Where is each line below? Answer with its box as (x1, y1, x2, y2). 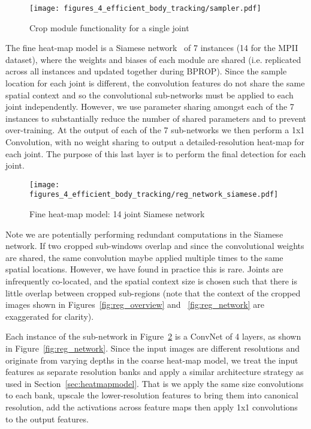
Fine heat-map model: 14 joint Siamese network (29, 208, 205, 220)
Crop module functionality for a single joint (29, 21, 189, 34)
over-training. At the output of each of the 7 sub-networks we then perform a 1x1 (5, 124, 305, 136)
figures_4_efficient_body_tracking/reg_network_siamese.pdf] (29, 190, 279, 199)
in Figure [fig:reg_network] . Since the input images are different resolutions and (5, 342, 300, 355)
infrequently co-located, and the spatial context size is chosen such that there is (5, 275, 298, 287)
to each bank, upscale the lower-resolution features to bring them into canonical (5, 389, 298, 401)
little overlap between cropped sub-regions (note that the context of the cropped (5, 286, 301, 299)
